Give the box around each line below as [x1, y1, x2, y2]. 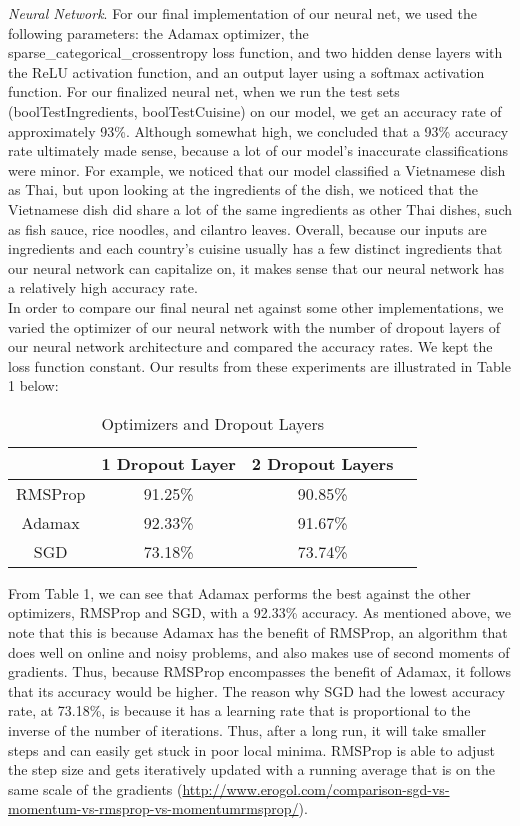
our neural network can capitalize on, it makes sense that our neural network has [8, 257, 504, 278]
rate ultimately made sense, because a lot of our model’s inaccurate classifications [8, 140, 508, 161]
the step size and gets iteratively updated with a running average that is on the [8, 759, 495, 780]
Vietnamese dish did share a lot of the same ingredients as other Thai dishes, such [8, 198, 512, 219]
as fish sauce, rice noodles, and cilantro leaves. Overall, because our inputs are [8, 218, 487, 239]
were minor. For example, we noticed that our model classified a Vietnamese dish [8, 159, 506, 180]
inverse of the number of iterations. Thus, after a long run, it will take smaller [8, 720, 487, 741]
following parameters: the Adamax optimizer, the [8, 22, 309, 43]
